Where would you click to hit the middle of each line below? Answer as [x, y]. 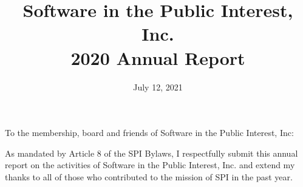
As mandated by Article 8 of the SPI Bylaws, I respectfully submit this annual [151, 153]
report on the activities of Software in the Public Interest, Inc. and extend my [150, 165]
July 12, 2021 [158, 87]
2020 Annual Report [158, 57]
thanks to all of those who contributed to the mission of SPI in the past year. [149, 176]
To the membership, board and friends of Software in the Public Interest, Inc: [149, 133]
